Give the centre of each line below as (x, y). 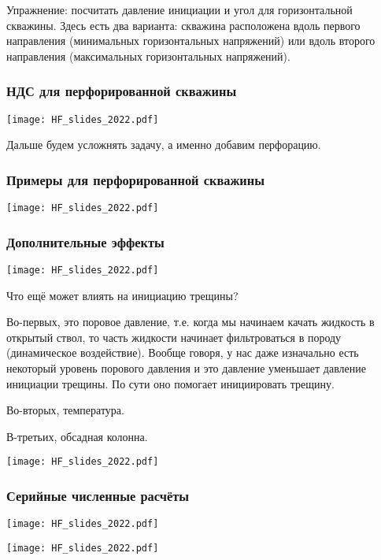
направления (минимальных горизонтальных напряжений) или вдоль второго (191, 41)
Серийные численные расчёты (98, 495)
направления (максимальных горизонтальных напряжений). (148, 56)
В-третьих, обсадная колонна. (77, 436)
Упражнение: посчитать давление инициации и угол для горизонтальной (179, 9)
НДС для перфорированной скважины (122, 91)
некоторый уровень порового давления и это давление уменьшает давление (186, 367)
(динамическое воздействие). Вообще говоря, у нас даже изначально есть (183, 352)
